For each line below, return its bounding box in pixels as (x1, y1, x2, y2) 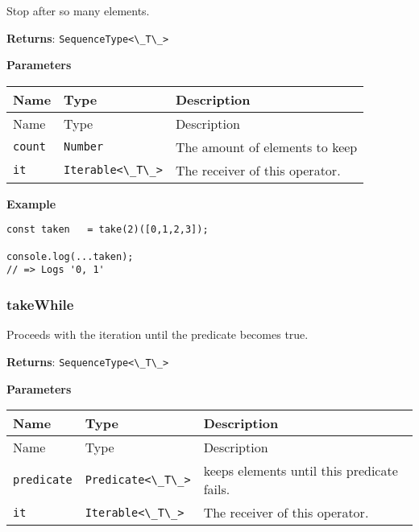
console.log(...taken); (6, 250, 134, 262)
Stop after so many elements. (6, 2, 150, 19)
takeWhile (6, 294, 74, 314)
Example (6, 195, 56, 212)
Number (64, 140, 104, 154)
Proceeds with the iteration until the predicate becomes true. (6, 326, 309, 343)
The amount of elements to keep (175, 137, 358, 156)
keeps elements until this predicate (203, 461, 398, 480)
